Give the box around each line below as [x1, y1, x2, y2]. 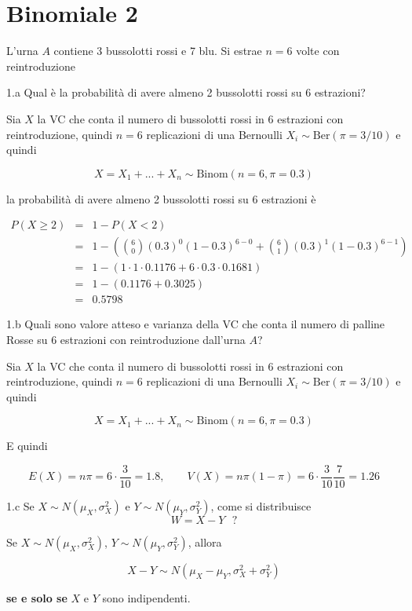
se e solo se [6, 590, 67, 606]
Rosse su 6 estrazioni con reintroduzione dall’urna [6, 331, 246, 348]
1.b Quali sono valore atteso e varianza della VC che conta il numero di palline [6, 316, 385, 332]
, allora [188, 534, 222, 551]
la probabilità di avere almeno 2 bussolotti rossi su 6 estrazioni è [6, 190, 316, 207]
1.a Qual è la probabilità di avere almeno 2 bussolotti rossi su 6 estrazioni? [6, 84, 366, 101]
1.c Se [6, 498, 35, 514]
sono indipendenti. [102, 590, 191, 606]
